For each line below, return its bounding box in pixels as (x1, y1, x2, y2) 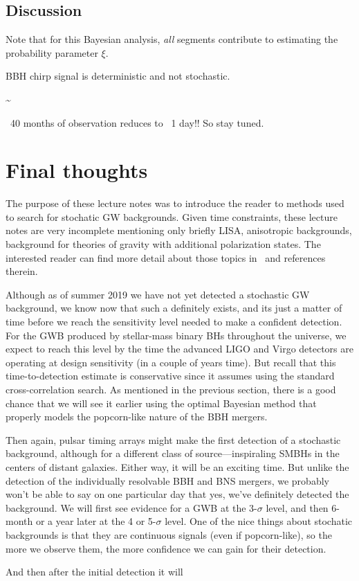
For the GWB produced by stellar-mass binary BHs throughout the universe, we (6, 328, 347, 342)
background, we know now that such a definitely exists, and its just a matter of (6, 301, 342, 315)
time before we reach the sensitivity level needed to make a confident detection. (6, 314, 342, 329)
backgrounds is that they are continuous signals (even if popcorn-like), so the (6, 527, 332, 542)
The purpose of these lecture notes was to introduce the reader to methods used (6, 196, 344, 211)
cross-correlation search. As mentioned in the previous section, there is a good (6, 382, 336, 397)
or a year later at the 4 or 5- (35, 514, 156, 528)
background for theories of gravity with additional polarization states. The (6, 237, 321, 251)
